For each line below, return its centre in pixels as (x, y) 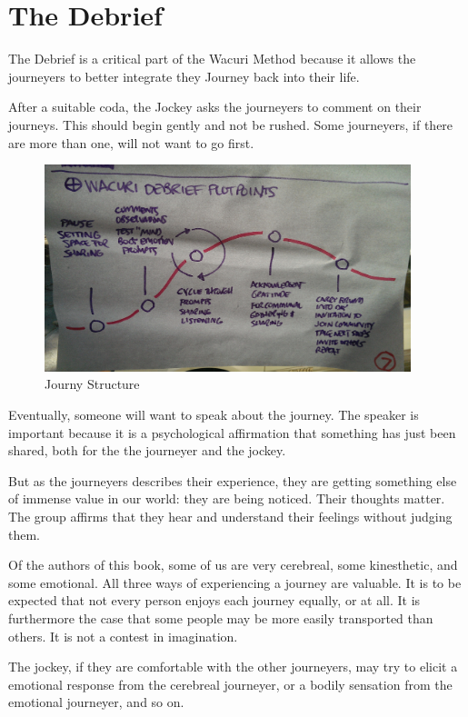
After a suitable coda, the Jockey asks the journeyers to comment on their (215, 107)
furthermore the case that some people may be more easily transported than (221, 617)
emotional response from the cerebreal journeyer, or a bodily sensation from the (230, 684)
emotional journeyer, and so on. (96, 702)
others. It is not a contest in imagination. (123, 636)
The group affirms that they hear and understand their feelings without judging (230, 516)
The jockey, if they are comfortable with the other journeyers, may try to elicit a (233, 667)
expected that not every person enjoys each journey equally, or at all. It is (214, 600)
